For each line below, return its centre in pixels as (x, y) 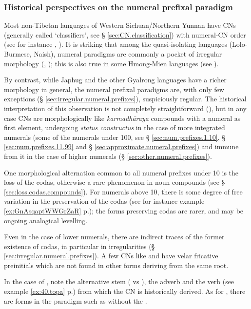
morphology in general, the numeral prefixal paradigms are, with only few (114, 89)
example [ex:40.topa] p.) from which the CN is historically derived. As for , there (125, 291)
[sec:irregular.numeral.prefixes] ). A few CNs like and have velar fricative (111, 256)
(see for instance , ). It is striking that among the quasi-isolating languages (116, 44)
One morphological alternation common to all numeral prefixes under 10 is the (121, 172)
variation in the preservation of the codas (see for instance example (104, 201)
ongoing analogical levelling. (46, 220)
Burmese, (18, 54)
